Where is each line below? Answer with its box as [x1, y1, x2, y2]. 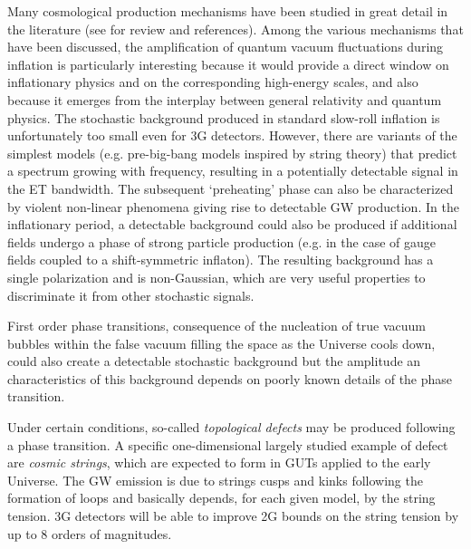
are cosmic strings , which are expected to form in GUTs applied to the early [7, 453, 431, 472]
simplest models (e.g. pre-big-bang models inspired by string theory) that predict [7, 143, 457, 162]
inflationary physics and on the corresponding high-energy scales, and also [7, 72, 418, 91]
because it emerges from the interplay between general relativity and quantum [7, 90, 442, 109]
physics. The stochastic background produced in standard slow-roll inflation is [7, 108, 440, 127]
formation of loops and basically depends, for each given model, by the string [7, 488, 436, 507]
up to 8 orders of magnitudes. [7, 524, 172, 543]
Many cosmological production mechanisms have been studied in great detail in [7, 2, 448, 20]
